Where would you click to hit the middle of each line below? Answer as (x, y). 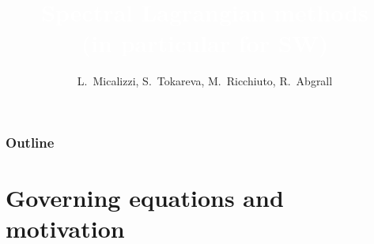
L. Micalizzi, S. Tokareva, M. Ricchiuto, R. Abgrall (205, 81)
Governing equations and (145, 198)
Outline (30, 142)
